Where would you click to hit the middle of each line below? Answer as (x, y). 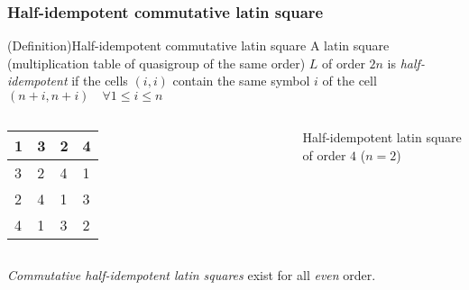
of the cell (349, 81)
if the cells (100, 81)
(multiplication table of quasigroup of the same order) (156, 63)
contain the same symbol (241, 81)
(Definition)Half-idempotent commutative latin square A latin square (198, 45)
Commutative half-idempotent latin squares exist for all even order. (192, 275)
